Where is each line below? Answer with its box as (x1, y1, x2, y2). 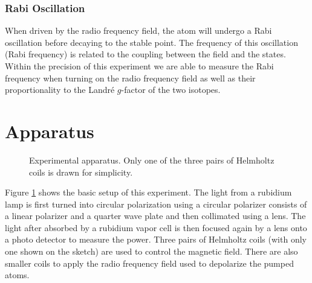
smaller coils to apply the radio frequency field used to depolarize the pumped (5, 256, 294, 269)
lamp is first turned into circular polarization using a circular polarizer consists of (5, 197, 307, 210)
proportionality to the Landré (5, 83, 115, 96)
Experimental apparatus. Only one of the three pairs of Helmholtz (29, 153, 275, 166)
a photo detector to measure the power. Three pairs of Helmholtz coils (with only (5, 233, 307, 246)
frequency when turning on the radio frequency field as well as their (5, 71, 256, 84)
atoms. (5, 269, 30, 281)
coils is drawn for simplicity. (29, 165, 133, 178)
